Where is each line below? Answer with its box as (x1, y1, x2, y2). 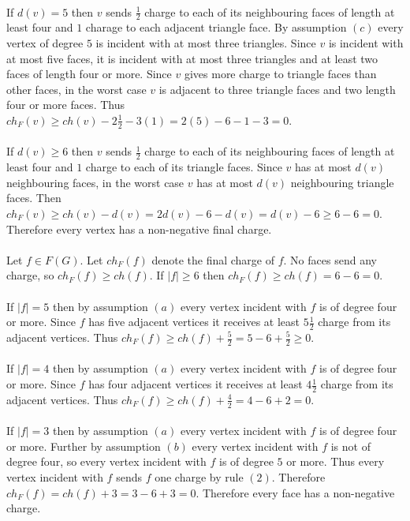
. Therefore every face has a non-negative (196, 484, 395, 500)
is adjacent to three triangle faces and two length (158, 81, 396, 97)
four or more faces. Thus (6, 96, 125, 113)
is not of (330, 437, 371, 454)
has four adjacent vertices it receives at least (88, 376, 303, 392)
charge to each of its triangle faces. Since (85, 159, 282, 175)
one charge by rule (155, 469, 244, 485)
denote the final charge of (151, 251, 275, 268)
